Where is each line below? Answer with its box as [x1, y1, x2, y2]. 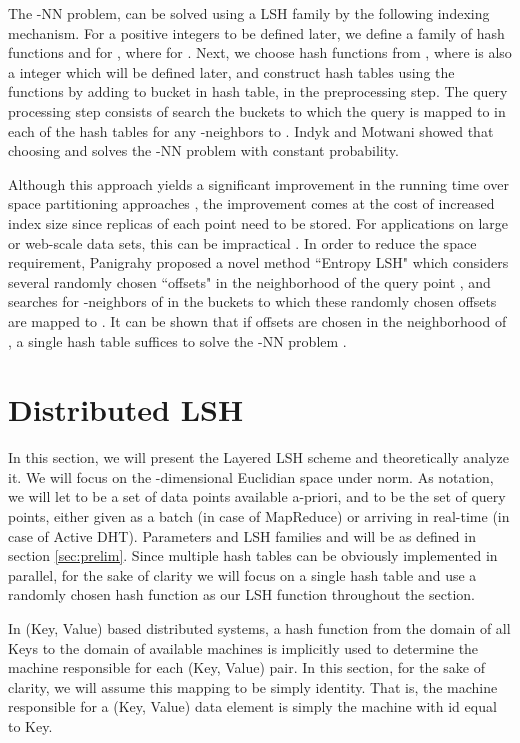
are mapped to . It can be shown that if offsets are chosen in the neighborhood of [8, 310, 507, 331]
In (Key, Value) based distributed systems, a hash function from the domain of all [8, 617, 511, 638]
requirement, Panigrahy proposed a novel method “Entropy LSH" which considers [8, 252, 509, 273]
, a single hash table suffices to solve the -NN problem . [8, 330, 347, 351]
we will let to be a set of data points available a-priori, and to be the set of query [8, 486, 506, 507]
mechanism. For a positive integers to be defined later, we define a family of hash [8, 22, 505, 43]
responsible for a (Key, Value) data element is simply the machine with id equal [8, 696, 497, 717]
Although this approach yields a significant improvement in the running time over [8, 173, 509, 194]
